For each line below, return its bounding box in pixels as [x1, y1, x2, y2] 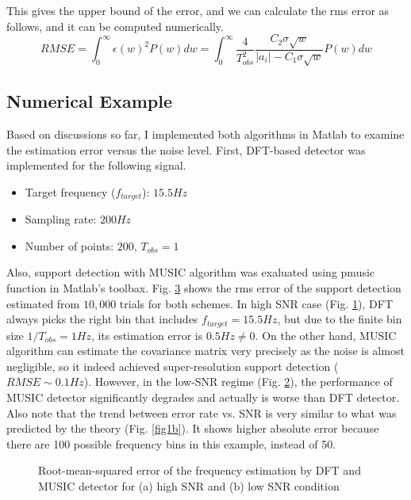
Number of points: [25, 237, 114, 254]
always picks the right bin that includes [6, 311, 198, 327]
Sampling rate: [25, 211, 97, 227]
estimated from [6, 295, 80, 311]
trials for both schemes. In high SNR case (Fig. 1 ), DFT [119, 295, 393, 311]
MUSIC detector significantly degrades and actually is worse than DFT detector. [6, 388, 400, 405]
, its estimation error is [90, 326, 203, 343]
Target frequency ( [25, 183, 116, 200]
